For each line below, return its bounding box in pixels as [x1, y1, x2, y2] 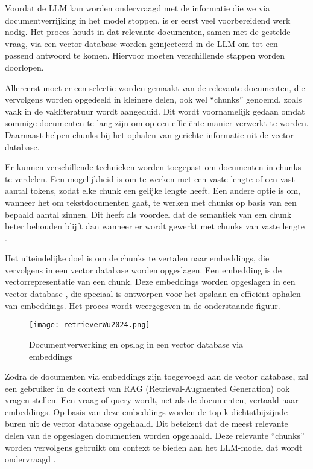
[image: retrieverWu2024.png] [29, 321, 150, 330]
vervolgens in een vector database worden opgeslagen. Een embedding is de [5, 263, 282, 276]
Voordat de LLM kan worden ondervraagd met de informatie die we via [5, 2, 270, 14]
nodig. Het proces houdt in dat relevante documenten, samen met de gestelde [5, 25, 291, 38]
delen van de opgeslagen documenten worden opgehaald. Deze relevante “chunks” [5, 429, 305, 442]
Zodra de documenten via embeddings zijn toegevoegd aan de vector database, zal [5, 370, 309, 383]
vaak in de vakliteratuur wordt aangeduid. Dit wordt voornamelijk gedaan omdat [5, 104, 305, 117]
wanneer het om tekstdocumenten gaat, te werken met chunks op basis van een [5, 196, 297, 208]
